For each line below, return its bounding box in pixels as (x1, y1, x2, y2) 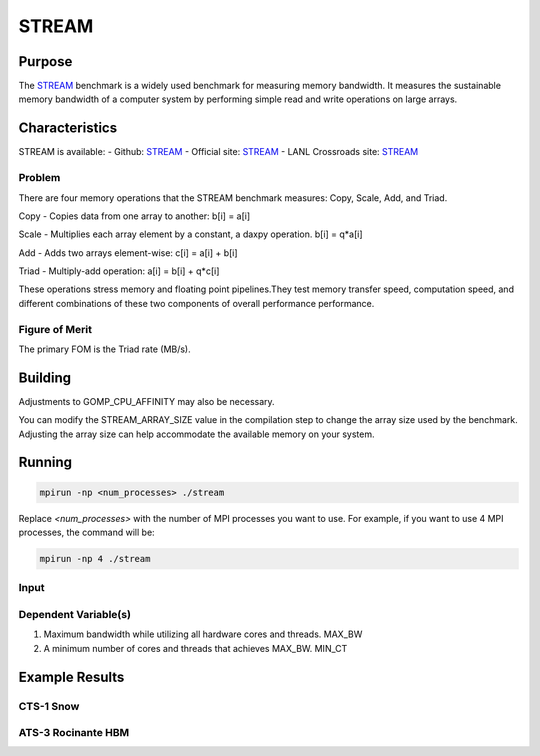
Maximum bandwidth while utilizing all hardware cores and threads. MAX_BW (43, 628, 363, 640)
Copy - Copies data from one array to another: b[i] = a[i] (18, 210, 251, 222)
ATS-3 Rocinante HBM (18, 726, 130, 740)
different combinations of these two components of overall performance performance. (18, 297, 375, 309)
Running (18, 454, 73, 471)
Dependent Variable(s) (18, 607, 132, 621)
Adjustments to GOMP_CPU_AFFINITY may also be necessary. (18, 395, 275, 407)
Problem (18, 171, 61, 185)
